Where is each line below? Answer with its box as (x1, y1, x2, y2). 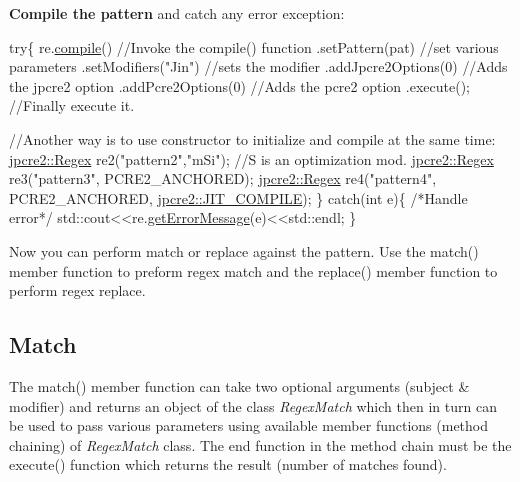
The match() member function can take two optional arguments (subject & (9, 375, 470, 396)
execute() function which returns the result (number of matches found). (9, 454, 447, 475)
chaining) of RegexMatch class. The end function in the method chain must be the (9, 434, 512, 455)
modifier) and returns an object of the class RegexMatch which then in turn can (9, 395, 497, 416)
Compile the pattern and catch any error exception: (9, 3, 345, 23)
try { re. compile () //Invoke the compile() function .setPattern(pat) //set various (9, 36, 499, 57)
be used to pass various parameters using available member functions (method (9, 415, 489, 436)
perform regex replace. (9, 280, 146, 301)
